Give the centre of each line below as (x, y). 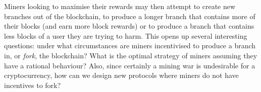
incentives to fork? (33, 85)
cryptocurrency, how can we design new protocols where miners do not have (121, 75)
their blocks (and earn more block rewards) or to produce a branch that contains (129, 26)
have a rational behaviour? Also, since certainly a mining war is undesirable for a (130, 65)
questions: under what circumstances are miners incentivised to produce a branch (130, 45)
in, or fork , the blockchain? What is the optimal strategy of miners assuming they (131, 55)
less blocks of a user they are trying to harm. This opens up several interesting (126, 35)
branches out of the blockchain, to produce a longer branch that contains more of (130, 16)
